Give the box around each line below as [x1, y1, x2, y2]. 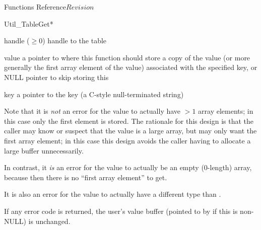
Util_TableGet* [4, 18, 53, 29]
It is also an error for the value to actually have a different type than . [4, 189, 221, 199]
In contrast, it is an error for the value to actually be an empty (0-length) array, [4, 162, 252, 173]
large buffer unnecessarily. [4, 145, 84, 156]
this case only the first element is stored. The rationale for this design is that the [4, 115, 254, 126]
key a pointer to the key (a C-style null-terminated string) [4, 89, 184, 99]
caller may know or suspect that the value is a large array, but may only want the [4, 125, 257, 136]
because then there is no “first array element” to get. [4, 172, 167, 182]
